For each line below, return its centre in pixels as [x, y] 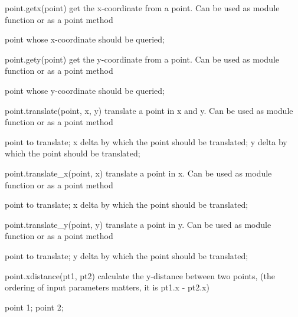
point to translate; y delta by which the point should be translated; [127, 255]
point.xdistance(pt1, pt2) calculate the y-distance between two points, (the [140, 275]
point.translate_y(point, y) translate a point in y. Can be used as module [138, 224]
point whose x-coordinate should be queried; [85, 39]
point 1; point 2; [34, 307]
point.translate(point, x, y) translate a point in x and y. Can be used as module [149, 110]
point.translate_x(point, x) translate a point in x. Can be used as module [138, 173]
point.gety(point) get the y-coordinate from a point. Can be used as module [142, 59]
